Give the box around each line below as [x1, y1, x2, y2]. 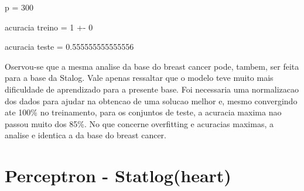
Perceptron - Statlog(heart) [5, 163, 231, 187]
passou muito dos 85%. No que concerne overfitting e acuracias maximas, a [5, 117, 274, 129]
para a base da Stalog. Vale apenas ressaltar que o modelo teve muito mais [5, 71, 274, 84]
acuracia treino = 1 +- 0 [5, 21, 93, 33]
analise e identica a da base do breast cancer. [5, 129, 166, 141]
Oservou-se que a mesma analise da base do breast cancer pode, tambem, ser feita [5, 60, 299, 72]
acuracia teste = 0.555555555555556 [5, 40, 134, 53]
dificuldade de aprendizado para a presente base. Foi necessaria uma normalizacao [5, 83, 299, 95]
